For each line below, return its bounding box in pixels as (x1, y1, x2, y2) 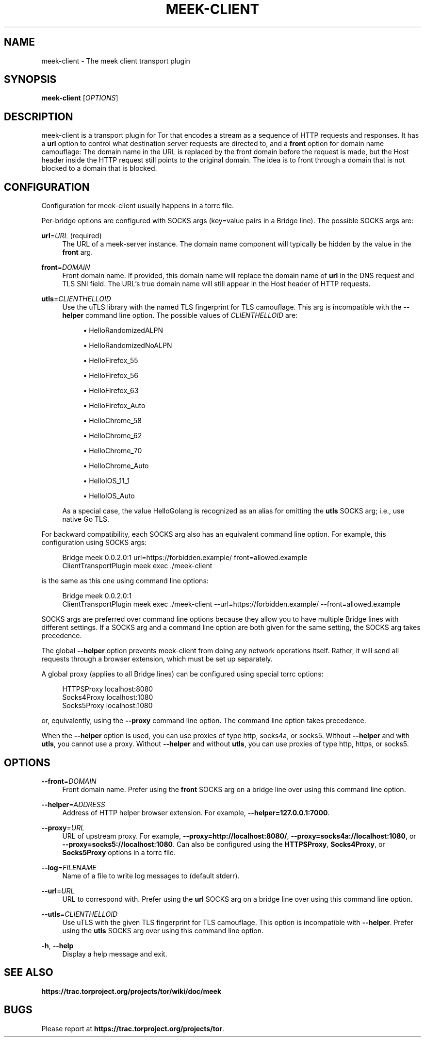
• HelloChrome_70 (83, 446, 142, 455)
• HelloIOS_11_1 (83, 477, 130, 485)
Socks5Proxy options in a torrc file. (62, 848, 176, 857)
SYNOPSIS (4, 73, 57, 86)
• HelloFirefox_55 (83, 356, 138, 365)
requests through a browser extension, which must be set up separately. (41, 655, 273, 663)
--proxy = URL (41, 823, 85, 832)
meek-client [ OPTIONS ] (41, 94, 118, 102)
